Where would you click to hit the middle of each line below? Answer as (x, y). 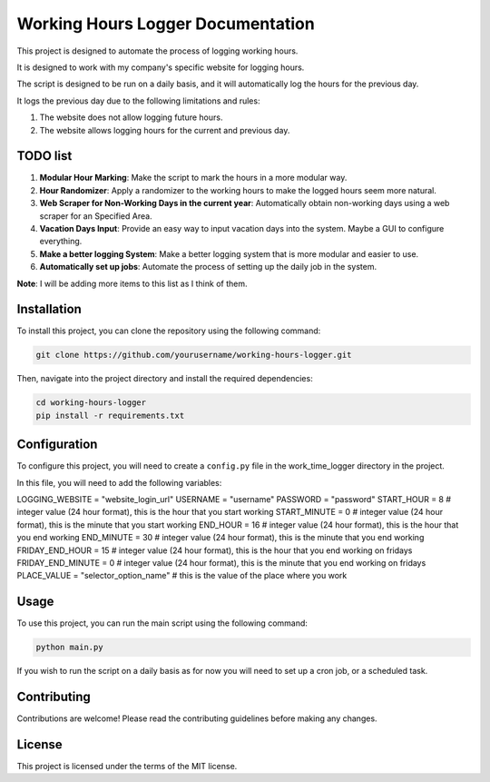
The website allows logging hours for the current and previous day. (165, 130)
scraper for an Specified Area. (96, 216)
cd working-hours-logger (91, 403)
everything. (61, 242)
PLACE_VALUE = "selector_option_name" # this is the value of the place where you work (182, 576)
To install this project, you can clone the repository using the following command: (169, 331)
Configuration (57, 445)
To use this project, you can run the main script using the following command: (162, 623)
